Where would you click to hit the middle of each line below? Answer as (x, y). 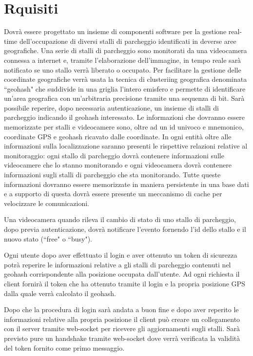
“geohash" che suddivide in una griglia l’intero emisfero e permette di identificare (125, 88)
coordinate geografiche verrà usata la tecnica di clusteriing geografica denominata (126, 79)
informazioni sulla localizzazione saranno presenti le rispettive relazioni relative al (126, 146)
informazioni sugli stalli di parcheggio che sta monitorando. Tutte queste (112, 175)
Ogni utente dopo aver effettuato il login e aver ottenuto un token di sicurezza (121, 255)
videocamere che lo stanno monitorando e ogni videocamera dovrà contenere (118, 165)
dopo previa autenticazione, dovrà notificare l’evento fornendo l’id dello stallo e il (125, 229)
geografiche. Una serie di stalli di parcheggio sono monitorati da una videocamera (126, 50)
